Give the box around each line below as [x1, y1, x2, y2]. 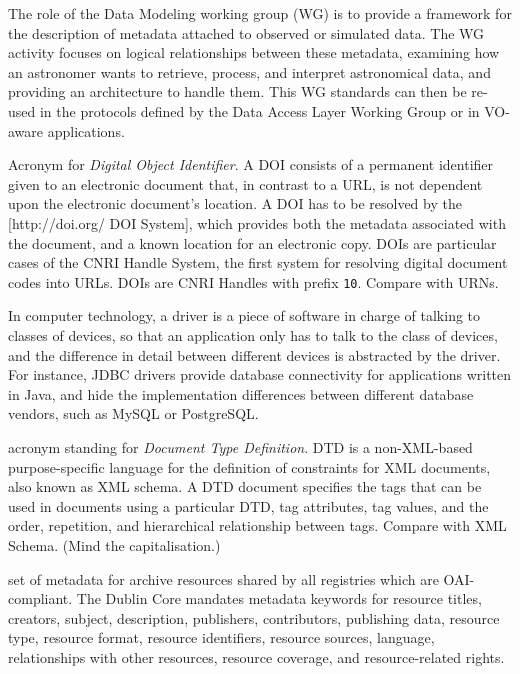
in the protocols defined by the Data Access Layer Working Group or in [39, 100, 480, 121]
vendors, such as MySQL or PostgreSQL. [8, 403, 259, 424]
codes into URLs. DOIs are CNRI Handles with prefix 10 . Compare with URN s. [8, 271, 499, 292]
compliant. [8, 588, 73, 609]
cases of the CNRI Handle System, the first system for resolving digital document [8, 252, 508, 273]
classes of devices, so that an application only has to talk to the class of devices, [8, 324, 498, 345]
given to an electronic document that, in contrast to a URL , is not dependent [8, 173, 483, 194]
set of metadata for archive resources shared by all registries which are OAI [8, 568, 470, 589]
